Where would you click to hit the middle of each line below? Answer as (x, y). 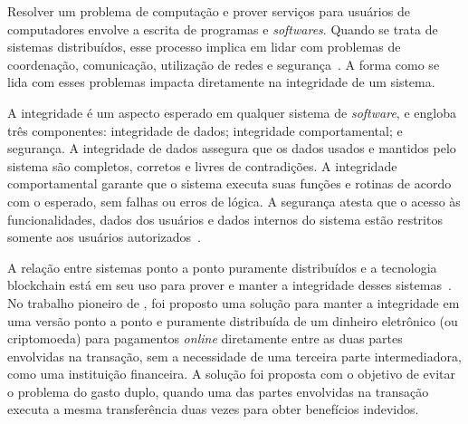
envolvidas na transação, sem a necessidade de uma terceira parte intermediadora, (234, 356)
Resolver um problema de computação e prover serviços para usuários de (209, 11)
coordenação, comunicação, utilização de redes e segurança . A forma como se (224, 64)
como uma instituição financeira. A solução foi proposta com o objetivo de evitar (232, 374)
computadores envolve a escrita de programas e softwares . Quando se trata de (223, 29)
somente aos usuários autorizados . (104, 237)
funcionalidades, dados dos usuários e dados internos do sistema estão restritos (225, 219)
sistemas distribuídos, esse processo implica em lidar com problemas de (204, 47)
